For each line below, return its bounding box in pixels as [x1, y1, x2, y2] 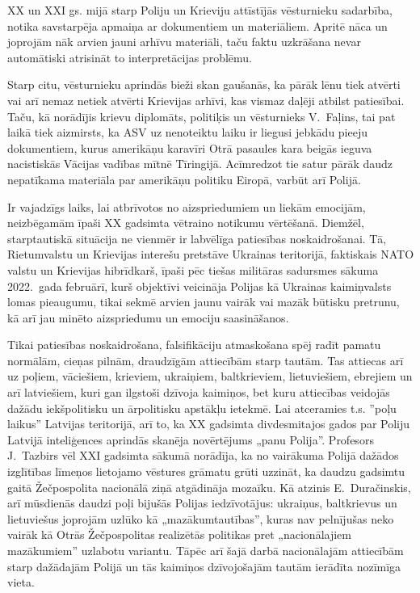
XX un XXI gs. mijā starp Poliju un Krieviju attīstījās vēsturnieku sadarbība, [7, 2, 393, 18]
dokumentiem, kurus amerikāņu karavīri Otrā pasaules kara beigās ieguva [7, 139, 372, 156]
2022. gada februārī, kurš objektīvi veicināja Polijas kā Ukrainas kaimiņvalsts [7, 277, 392, 294]
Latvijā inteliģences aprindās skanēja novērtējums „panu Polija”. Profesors [7, 431, 374, 448]
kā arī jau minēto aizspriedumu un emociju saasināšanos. [7, 309, 289, 326]
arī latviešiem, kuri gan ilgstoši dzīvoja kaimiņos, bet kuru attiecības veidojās [7, 384, 390, 401]
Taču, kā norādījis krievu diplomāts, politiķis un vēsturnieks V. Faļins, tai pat [7, 107, 396, 124]
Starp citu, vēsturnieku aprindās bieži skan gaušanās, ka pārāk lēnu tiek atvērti [7, 76, 401, 93]
